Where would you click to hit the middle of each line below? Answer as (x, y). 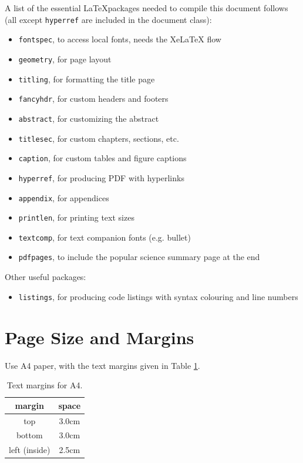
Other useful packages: (46, 277)
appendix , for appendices (64, 197)
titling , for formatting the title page (87, 79)
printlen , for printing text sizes (76, 217)
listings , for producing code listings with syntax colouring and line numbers (158, 296)
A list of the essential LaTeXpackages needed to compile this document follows (147, 8)
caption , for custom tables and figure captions (102, 158)
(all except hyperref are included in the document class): (108, 19)
